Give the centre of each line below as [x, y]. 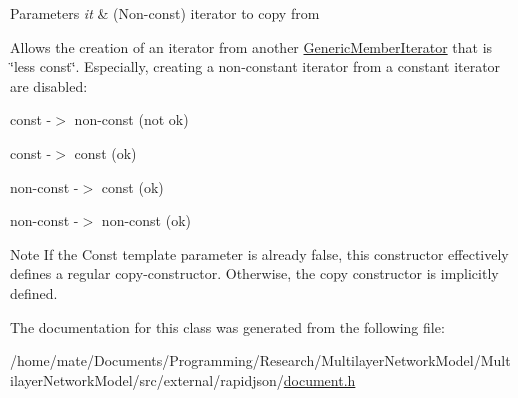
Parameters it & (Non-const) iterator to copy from [165, 13]
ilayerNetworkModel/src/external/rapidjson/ [147, 379]
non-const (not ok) [131, 119]
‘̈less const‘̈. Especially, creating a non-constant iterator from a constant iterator [255, 66]
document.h [319, 379]
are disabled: [49, 85]
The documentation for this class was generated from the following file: [227, 326]
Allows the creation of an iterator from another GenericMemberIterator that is [251, 46]
